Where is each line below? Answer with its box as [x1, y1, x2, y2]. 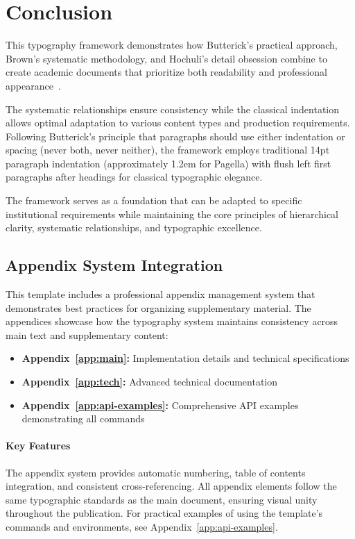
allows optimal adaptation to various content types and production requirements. [6, 115, 350, 130]
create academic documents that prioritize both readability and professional [6, 65, 328, 79]
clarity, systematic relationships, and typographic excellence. [6, 220, 262, 235]
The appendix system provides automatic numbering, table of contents [6, 465, 306, 479]
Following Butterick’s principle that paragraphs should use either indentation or [6, 128, 345, 143]
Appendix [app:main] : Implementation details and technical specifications [21, 351, 349, 365]
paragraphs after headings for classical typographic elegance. [6, 169, 263, 184]
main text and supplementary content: [6, 327, 168, 342]
